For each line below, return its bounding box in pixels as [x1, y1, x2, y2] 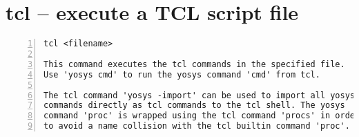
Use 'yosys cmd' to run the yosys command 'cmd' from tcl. [43, 69, 320, 80]
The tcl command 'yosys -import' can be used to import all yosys [43, 90, 356, 100]
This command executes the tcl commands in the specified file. [43, 59, 345, 69]
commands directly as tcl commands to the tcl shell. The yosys [43, 100, 345, 111]
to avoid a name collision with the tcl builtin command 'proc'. [43, 121, 350, 131]
